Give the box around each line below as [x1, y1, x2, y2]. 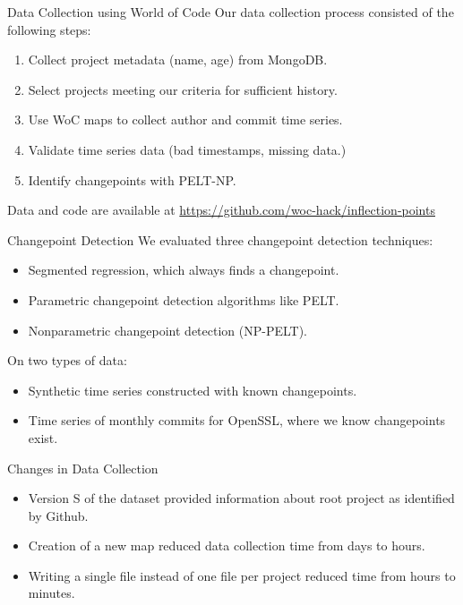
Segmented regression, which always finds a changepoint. [28, 260, 339, 279]
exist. [28, 428, 58, 447]
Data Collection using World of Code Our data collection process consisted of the [7, 3, 454, 21]
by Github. [28, 506, 89, 524]
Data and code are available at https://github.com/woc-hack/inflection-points [7, 200, 435, 219]
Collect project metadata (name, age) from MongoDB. [28, 50, 328, 69]
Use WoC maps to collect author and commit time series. [28, 110, 343, 129]
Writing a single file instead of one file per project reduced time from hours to [28, 566, 456, 584]
